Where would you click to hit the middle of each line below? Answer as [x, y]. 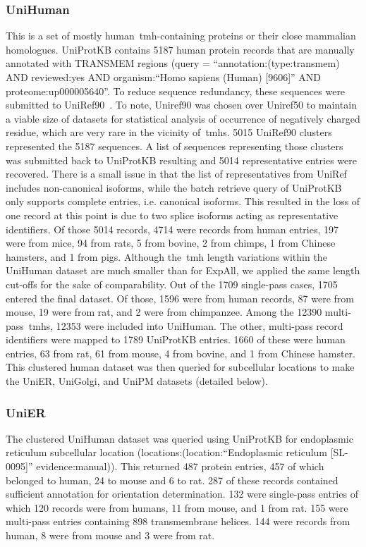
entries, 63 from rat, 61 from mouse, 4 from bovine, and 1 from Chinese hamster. [181, 353]
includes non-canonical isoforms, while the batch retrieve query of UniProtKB [174, 187]
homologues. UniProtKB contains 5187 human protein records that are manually [180, 49]
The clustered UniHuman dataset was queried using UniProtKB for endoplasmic [179, 438]
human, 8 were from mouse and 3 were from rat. [110, 535]
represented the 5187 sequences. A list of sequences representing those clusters [175, 146]
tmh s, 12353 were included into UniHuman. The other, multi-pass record [186, 325]
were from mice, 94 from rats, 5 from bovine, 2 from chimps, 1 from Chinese [171, 243]
